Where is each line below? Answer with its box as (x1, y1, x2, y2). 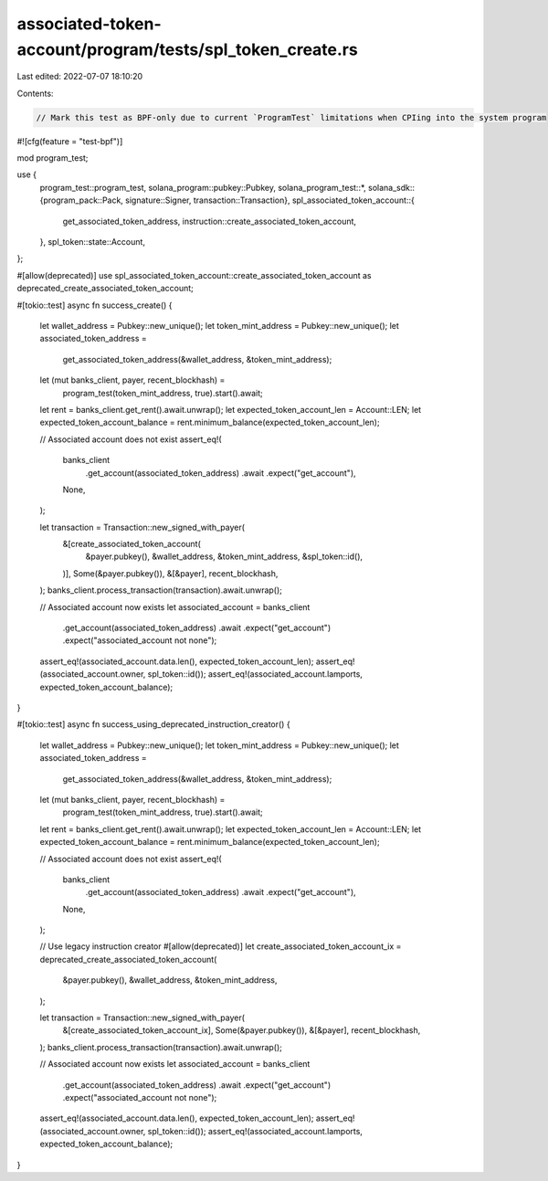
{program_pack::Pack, (39, 195, 123, 206)
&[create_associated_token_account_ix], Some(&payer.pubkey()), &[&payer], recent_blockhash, (62, 1025, 421, 1036)
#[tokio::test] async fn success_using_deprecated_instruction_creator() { (16, 719, 291, 730)
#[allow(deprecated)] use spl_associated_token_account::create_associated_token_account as (16, 269, 372, 280)
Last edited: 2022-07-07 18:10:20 (16, 71, 143, 82)
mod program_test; (16, 153, 89, 163)
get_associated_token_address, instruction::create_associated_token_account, (62, 216, 356, 227)
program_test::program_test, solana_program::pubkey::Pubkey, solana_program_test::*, (39, 182, 367, 193)
